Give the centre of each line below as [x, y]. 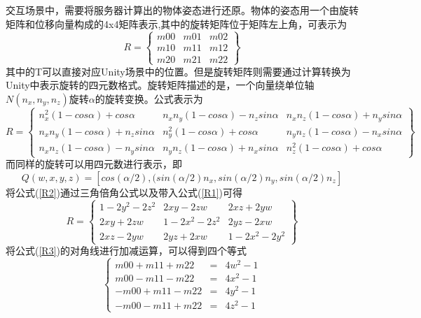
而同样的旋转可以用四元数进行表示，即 [94, 164]
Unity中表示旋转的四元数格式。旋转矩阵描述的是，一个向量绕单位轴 [160, 85]
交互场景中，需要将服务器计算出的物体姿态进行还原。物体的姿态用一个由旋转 [182, 10]
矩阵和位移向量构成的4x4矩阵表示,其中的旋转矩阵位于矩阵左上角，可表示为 [177, 23]
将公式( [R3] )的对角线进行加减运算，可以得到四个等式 [126, 251]
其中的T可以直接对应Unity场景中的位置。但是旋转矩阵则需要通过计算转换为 [178, 71]
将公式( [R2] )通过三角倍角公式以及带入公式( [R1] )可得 [124, 192]
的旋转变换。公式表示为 [149, 98]
